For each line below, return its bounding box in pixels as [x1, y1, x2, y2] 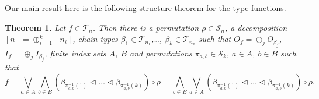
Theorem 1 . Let [5, 21, 66, 33]
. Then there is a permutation [92, 21, 199, 33]
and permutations [130, 47, 192, 59]
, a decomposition [224, 21, 287, 33]
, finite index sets [44, 47, 106, 59]
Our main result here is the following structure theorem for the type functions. [5, 2, 286, 13]
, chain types [72, 33, 118, 45]
